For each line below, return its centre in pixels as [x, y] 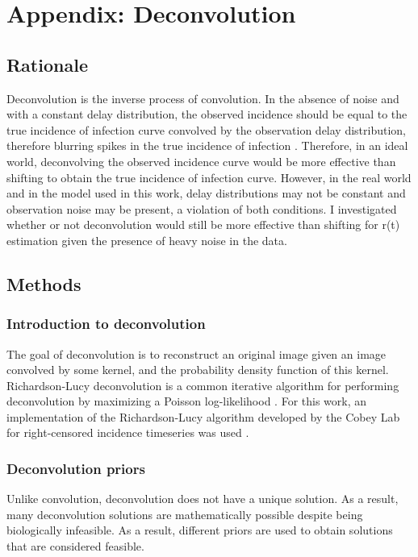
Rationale [47, 64]
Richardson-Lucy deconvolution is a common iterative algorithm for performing [203, 385]
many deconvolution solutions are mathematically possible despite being [185, 514]
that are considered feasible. [75, 546]
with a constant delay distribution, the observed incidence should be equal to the [207, 114]
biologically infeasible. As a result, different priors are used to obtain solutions [200, 530]
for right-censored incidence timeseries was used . [128, 432]
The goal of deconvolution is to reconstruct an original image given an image [196, 353]
